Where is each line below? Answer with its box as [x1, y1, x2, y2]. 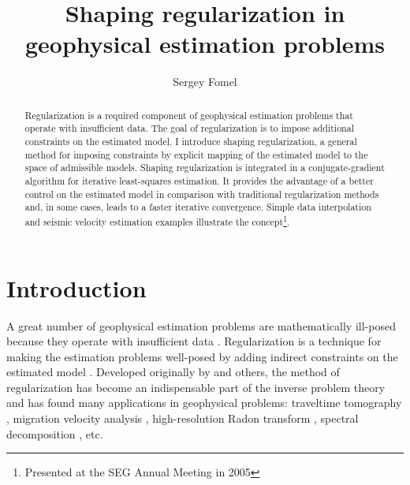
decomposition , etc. [6, 425, 103, 442]
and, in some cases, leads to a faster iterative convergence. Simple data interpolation [24, 200, 371, 214]
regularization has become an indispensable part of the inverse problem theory [6, 379, 386, 395]
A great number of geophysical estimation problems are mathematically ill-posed [6, 317, 396, 334]
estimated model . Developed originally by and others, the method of [6, 364, 340, 380]
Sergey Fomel [173, 73, 237, 90]
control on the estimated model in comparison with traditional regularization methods [24, 187, 379, 200]
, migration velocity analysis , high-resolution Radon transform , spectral [6, 410, 359, 427]
